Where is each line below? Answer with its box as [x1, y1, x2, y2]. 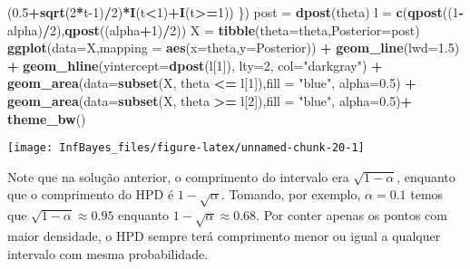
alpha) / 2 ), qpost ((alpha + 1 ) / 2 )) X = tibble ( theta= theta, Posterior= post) [7, 20, 420, 39]
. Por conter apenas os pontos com [256, 206, 447, 225]
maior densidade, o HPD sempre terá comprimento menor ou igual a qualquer [7, 226, 441, 245]
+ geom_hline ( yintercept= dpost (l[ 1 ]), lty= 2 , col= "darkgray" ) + [7, 55, 383, 74]
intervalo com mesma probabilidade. [7, 244, 209, 263]
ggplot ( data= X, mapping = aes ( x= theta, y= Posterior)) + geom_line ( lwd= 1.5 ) [7, 38, 460, 57]
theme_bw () [7, 109, 86, 128]
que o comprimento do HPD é [7, 185, 174, 204]
